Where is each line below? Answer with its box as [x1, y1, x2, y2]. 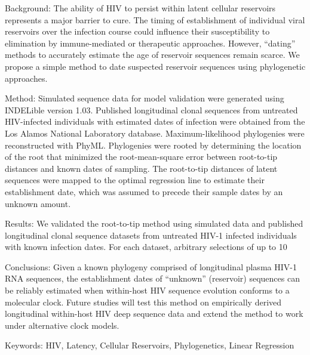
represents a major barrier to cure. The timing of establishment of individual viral [5, 13, 305, 26]
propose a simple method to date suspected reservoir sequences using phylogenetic [5, 60, 306, 72]
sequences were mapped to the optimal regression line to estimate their [5, 174, 265, 186]
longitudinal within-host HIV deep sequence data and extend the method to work [5, 307, 303, 320]
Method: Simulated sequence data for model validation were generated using [5, 92, 284, 104]
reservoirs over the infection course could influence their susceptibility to [5, 25, 270, 38]
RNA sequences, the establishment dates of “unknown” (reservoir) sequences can [5, 272, 300, 285]
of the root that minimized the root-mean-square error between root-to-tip [5, 150, 278, 163]
